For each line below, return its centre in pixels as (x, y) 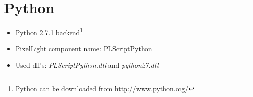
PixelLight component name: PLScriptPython (84, 48)
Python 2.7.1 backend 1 (49, 32)
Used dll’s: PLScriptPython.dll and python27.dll (87, 64)
